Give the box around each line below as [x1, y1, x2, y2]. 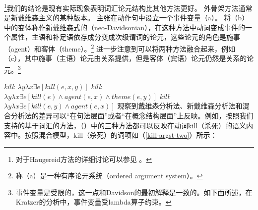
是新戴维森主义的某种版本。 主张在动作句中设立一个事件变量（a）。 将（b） [4, 12, 249, 23]
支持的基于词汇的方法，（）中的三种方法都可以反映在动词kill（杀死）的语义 [4, 120, 247, 130]
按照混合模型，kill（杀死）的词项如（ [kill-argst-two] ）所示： [24, 130, 217, 140]
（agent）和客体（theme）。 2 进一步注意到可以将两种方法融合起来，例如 [4, 42, 235, 53]
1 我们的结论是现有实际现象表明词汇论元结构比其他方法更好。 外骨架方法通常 [4, 1, 253, 13]
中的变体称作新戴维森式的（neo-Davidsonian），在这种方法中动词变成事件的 [4, 22, 246, 32]
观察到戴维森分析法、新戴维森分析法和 [117, 101, 243, 111]
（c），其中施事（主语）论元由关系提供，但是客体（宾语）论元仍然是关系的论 [4, 53, 254, 63]
